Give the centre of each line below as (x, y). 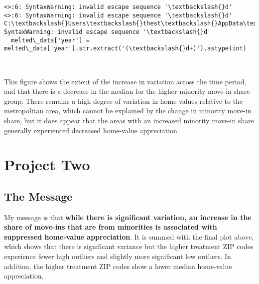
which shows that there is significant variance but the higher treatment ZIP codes (129, 246)
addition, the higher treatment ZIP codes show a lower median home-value (118, 266)
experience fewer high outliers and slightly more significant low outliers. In (118, 256)
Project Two (47, 164)
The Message (38, 196)
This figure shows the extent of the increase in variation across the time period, (125, 81)
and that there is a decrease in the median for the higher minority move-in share (127, 91)
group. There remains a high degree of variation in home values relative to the (124, 101)
